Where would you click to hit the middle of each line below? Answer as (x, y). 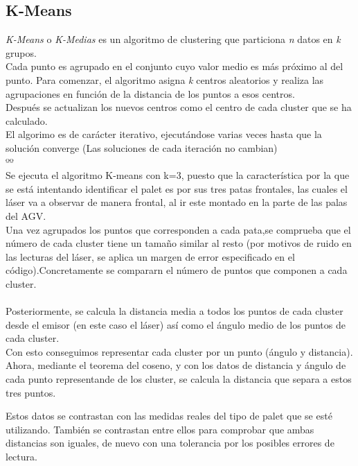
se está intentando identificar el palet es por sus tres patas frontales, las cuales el (177, 188)
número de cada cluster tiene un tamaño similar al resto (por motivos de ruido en (179, 243)
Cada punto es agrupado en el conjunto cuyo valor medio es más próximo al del (174, 66)
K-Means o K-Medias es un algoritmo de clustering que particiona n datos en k (173, 39)
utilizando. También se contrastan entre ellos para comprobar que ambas (160, 429)
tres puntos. (31, 392)
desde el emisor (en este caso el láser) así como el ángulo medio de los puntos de (176, 324)
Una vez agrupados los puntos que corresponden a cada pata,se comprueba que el (178, 229)
